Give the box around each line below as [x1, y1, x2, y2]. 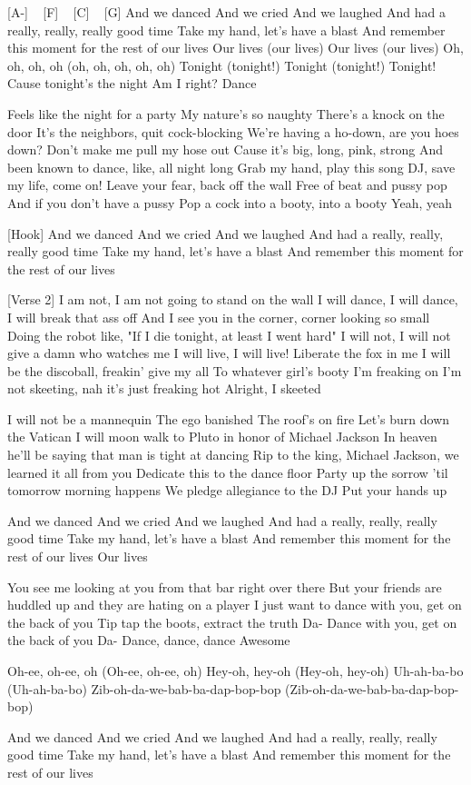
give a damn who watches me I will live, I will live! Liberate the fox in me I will [7, 343, 451, 363]
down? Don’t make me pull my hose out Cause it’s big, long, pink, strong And [7, 140, 444, 159]
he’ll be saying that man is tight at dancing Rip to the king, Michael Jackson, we [7, 445, 459, 464]
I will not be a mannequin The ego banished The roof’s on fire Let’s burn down [7, 409, 450, 428]
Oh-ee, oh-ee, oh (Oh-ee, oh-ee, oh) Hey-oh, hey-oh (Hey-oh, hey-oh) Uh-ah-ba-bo [7, 661, 464, 680]
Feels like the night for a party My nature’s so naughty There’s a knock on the [7, 104, 445, 123]
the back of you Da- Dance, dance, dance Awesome [7, 631, 290, 650]
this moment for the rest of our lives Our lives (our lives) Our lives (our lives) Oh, [7, 38, 464, 57]
